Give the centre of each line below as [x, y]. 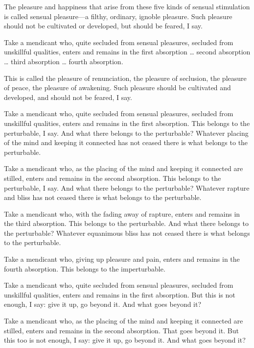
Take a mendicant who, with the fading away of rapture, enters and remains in [122, 213]
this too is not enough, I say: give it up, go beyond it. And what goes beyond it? [125, 340]
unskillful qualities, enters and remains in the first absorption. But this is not [120, 294]
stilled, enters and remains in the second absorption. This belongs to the [113, 178]
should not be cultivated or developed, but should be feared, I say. [103, 26]
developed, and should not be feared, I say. [68, 97]
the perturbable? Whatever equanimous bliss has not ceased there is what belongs [127, 233]
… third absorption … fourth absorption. [64, 61]
